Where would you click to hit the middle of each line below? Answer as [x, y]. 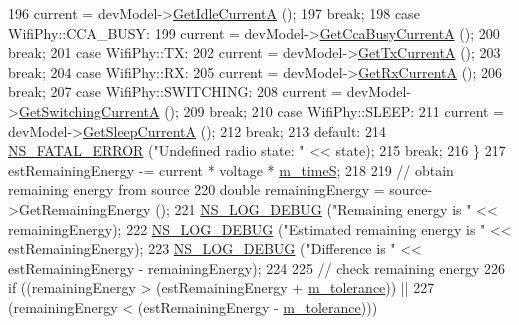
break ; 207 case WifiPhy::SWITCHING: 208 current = [175, 91]
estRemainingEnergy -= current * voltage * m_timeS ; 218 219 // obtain [231, 169]
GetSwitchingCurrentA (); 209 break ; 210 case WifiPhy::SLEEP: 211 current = [261, 110]
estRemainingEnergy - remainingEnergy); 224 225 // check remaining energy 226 [257, 267]
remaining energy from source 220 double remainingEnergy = [196, 189]
